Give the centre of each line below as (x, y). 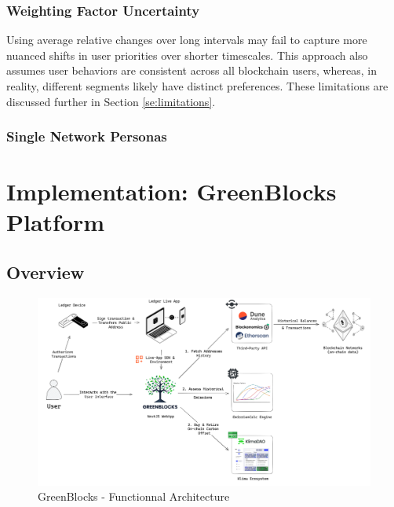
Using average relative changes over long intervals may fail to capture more (187, 40)
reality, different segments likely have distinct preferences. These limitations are (197, 86)
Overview (46, 272)
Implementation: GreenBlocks (171, 191)
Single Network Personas (87, 136)
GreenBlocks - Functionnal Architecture (134, 496)
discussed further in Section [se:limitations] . (111, 101)
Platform (56, 222)
